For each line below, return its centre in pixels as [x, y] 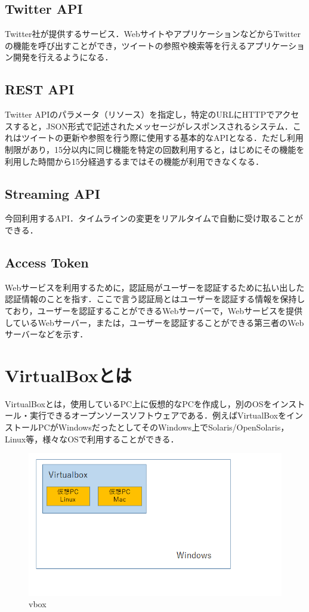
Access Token [47, 262]
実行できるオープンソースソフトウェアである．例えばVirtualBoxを [158, 415]
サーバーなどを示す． [47, 334]
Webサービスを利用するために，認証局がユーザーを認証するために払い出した [155, 287]
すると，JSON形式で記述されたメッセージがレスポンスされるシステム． [153, 126]
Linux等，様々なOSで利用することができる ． [92, 439]
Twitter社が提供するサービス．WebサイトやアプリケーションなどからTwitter [153, 34]
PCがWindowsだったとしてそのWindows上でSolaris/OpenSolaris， [163, 427]
